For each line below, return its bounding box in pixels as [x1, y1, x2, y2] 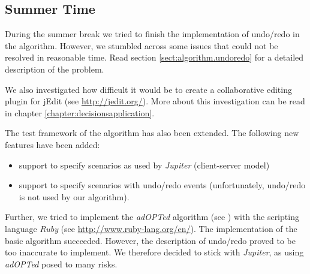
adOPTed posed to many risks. [5, 257, 118, 270]
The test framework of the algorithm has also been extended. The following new [5, 127, 299, 139]
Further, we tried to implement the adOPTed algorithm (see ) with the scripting [5, 210, 299, 223]
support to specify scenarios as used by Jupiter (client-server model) [19, 158, 270, 171]
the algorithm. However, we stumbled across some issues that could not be [5, 39, 278, 52]
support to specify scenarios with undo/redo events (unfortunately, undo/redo [19, 179, 306, 191]
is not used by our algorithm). [19, 190, 130, 203]
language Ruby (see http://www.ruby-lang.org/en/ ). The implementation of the [5, 222, 297, 234]
